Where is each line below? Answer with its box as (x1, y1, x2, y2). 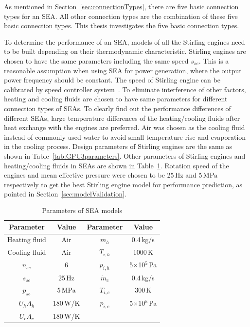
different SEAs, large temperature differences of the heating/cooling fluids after (4, 113, 240, 123)
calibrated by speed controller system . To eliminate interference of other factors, (4, 84, 246, 94)
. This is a (198, 55, 229, 65)
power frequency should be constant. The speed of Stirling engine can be (4, 75, 220, 85)
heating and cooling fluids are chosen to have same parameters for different (4, 94, 228, 104)
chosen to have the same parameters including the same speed (4, 55, 189, 65)
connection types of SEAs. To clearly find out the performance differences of (4, 103, 231, 113)
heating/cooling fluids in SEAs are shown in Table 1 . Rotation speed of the (4, 160, 229, 170)
